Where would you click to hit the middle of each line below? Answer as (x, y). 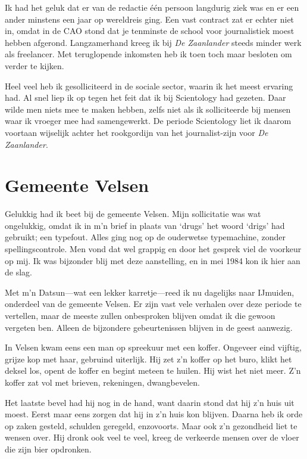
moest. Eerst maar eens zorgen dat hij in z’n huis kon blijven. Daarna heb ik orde (154, 414)
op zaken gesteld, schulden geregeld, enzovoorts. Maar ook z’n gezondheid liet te (151, 425)
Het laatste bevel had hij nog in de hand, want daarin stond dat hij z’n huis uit (150, 402)
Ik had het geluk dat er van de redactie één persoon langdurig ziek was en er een (152, 7)
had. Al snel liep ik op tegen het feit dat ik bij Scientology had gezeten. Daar (145, 97)
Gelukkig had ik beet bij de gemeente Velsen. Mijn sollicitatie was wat (133, 214)
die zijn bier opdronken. (48, 449)
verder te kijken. (35, 65)
